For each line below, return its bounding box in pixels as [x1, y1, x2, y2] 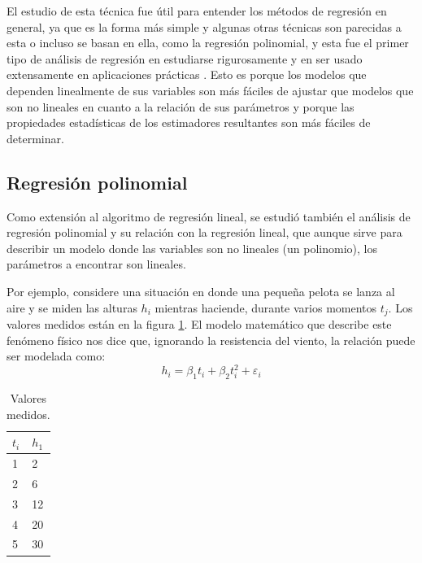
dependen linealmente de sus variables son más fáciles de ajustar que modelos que [7, 81, 414, 98]
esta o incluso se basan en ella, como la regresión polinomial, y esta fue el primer [7, 34, 409, 51]
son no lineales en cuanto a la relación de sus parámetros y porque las [7, 98, 355, 115]
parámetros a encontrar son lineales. [7, 255, 186, 273]
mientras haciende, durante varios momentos [154, 299, 377, 316]
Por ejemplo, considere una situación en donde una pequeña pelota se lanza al [7, 282, 395, 299]
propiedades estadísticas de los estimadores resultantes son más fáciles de [7, 114, 371, 131]
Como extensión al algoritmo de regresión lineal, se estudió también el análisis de [7, 207, 411, 225]
